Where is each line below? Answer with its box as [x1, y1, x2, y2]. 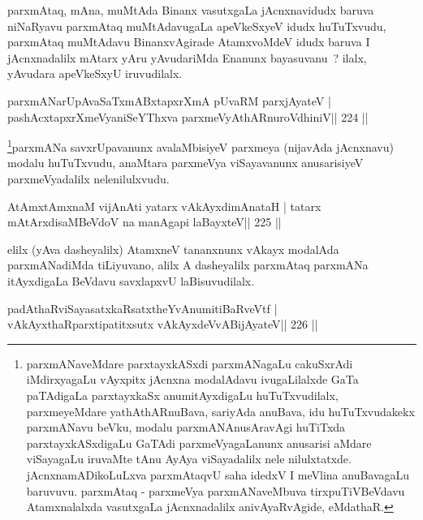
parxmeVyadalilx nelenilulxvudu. [7, 170, 170, 187]
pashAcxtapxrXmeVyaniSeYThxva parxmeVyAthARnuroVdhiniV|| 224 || [7, 108, 369, 125]
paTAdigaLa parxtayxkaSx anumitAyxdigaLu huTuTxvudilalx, [26, 386, 339, 403]
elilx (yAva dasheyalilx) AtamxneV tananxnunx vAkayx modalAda [7, 240, 339, 257]
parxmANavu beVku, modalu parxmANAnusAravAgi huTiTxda [26, 419, 346, 436]
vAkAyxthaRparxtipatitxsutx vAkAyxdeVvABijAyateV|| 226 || [7, 316, 318, 333]
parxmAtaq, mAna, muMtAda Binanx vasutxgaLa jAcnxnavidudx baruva [7, 2, 374, 18]
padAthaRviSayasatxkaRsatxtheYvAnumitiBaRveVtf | [7, 299, 278, 316]
